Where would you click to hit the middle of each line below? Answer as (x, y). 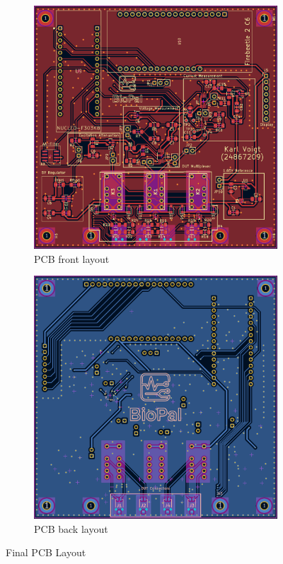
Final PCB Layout (46, 552)
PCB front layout (72, 258)
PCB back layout (71, 528)
